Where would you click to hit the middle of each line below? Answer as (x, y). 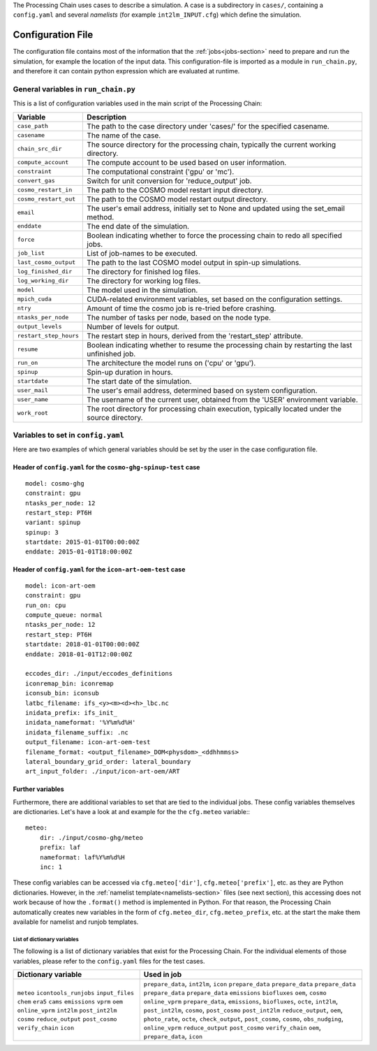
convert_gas (36, 181)
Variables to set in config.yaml (69, 435)
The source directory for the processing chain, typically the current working (212, 145)
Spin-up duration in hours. (130, 372)
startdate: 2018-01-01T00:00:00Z (82, 644)
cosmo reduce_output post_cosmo (67, 1019)
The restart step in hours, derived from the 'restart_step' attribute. (195, 335)
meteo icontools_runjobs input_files (76, 993)
